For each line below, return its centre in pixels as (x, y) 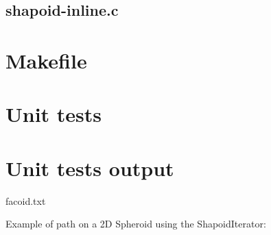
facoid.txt (26, 200)
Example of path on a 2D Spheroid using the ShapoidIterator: (136, 224)
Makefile (46, 60)
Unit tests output (90, 168)
